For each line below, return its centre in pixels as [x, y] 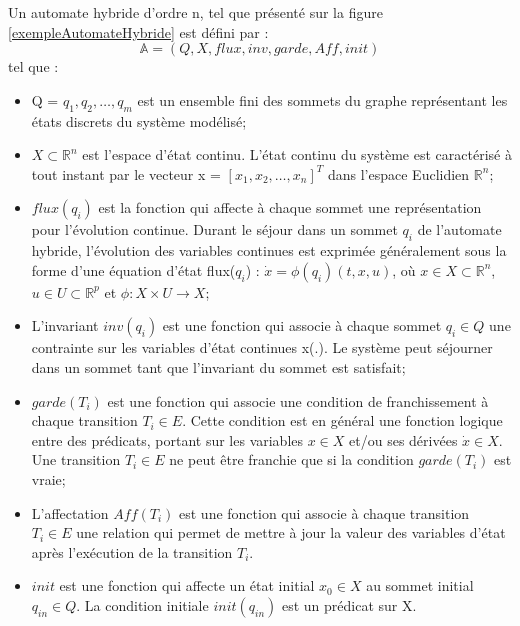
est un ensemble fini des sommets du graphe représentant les [322, 99]
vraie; [48, 478]
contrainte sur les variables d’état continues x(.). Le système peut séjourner [262, 347]
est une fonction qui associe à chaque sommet [302, 325]
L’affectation [70, 512]
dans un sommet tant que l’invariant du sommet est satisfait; [218, 366]
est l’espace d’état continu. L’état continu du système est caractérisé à [297, 154]
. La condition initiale [142, 604]
